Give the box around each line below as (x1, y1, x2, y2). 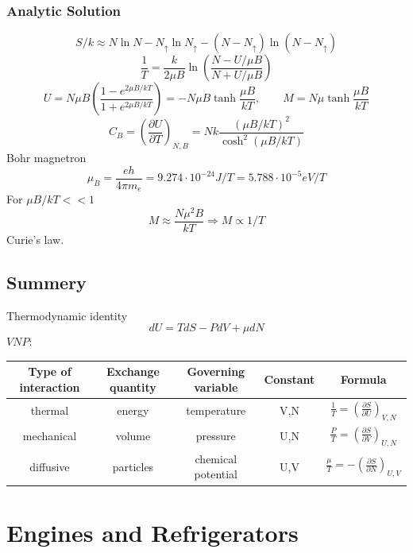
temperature (186, 402, 246, 419)
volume (115, 427, 151, 444)
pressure (195, 427, 236, 444)
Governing (187, 363, 245, 380)
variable (194, 378, 238, 395)
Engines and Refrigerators (6, 516, 299, 548)
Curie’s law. (6, 230, 64, 247)
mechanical (22, 427, 77, 444)
